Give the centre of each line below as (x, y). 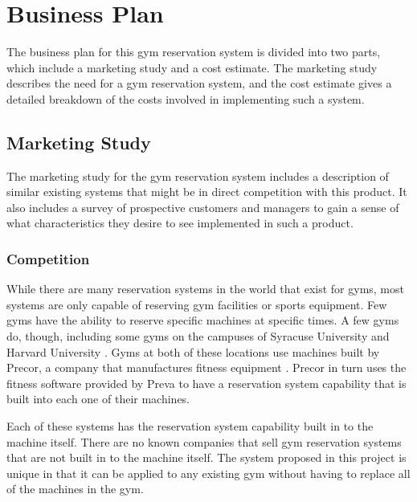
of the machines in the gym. (75, 489)
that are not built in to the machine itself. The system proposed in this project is (206, 457)
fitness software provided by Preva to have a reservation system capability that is (206, 383)
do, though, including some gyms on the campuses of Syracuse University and (198, 336)
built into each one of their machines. (98, 399)
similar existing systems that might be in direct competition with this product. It (207, 192)
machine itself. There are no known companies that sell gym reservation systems (204, 441)
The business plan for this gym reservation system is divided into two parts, (194, 52)
